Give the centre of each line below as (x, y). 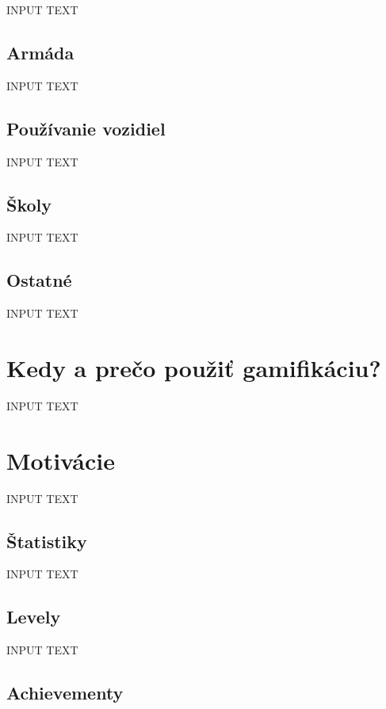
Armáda (40, 52)
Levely (34, 617)
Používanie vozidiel (86, 128)
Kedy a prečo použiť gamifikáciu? (194, 367)
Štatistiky (47, 541)
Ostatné (39, 280)
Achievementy (65, 693)
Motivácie (61, 460)
